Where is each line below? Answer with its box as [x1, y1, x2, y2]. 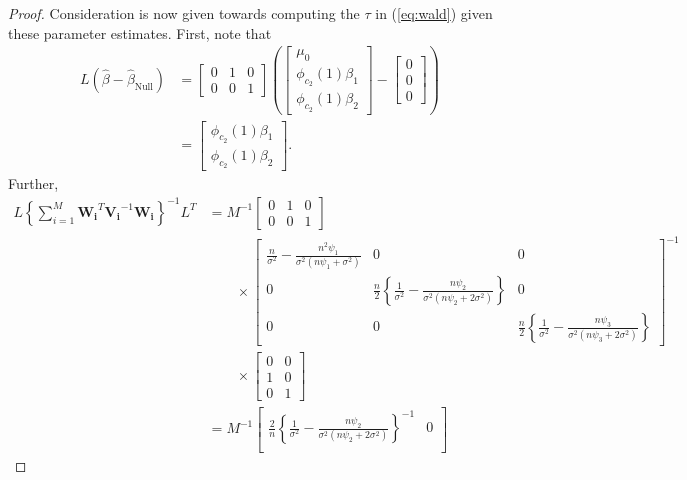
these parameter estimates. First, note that [8, 22, 272, 43]
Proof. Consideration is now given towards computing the [8, 3, 360, 23]
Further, [8, 173, 59, 194]
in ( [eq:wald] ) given [375, 3, 493, 23]
